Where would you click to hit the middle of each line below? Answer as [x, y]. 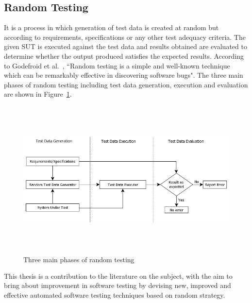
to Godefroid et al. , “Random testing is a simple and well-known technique [117, 65]
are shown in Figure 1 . [38, 94]
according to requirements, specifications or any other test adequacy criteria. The [125, 37]
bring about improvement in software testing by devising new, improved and [118, 285]
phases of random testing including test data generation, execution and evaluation [126, 84]
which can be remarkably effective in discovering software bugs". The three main [124, 75]
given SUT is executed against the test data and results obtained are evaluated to [126, 46]
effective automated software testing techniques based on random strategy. [115, 295]
